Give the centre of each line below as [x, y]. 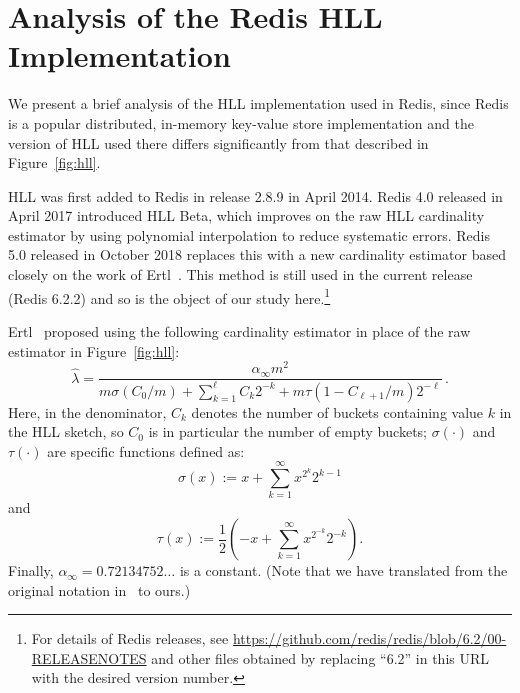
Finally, [31, 570]
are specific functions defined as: [146, 450]
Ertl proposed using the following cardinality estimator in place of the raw [239, 330]
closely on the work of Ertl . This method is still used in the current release [240, 274]
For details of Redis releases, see [130, 638]
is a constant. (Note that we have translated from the [343, 570]
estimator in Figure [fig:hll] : [94, 350]
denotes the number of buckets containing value [337, 411]
